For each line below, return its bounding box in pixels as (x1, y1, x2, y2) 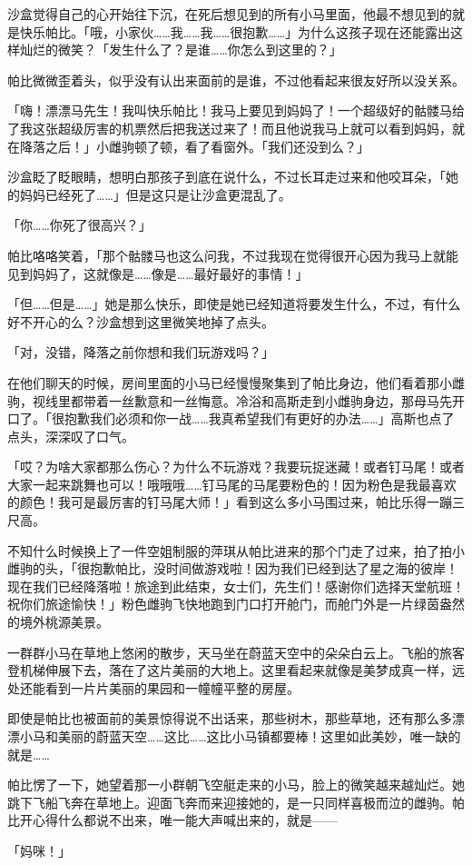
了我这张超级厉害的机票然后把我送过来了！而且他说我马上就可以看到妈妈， (7, 118, 452, 137)
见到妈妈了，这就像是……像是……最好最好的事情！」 (7, 263, 309, 283)
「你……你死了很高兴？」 (7, 215, 152, 234)
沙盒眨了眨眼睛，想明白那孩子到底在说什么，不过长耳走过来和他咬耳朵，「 (7, 167, 446, 186)
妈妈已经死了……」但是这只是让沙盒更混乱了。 (19, 184, 291, 204)
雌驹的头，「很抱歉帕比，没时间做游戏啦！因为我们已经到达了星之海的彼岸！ (7, 559, 458, 578)
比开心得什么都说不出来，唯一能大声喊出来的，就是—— (7, 810, 338, 830)
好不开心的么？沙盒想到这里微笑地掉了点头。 (7, 312, 274, 331)
